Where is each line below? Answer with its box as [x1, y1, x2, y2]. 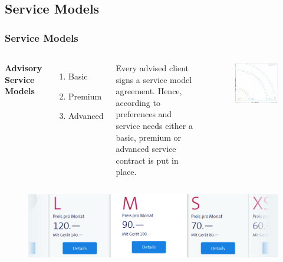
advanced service [116, 142, 176, 155]
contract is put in [116, 154, 179, 166]
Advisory [5, 62, 42, 74]
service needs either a [116, 119, 193, 131]
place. [116, 165, 137, 178]
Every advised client [116, 62, 189, 74]
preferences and [116, 108, 172, 120]
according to [116, 96, 160, 108]
